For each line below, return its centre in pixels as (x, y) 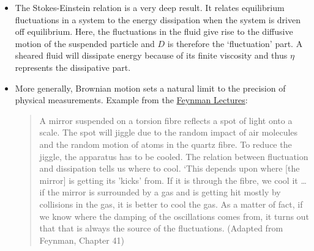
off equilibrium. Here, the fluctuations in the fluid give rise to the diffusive (154, 31)
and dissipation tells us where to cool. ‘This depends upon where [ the (170, 168)
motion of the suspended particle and (85, 43)
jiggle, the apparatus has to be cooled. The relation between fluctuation (174, 156)
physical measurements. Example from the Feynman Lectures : (131, 100)
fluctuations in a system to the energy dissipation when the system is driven (158, 19)
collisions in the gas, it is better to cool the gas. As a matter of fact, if (171, 204)
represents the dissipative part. (73, 67)
